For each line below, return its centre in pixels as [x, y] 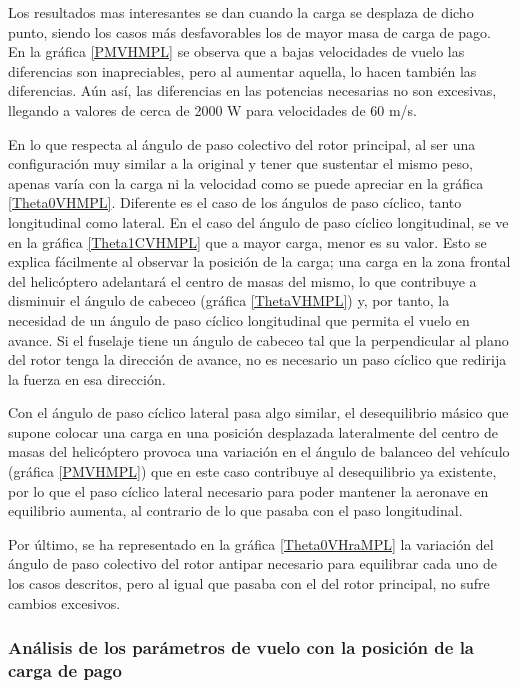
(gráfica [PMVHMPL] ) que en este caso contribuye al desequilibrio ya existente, [252, 471]
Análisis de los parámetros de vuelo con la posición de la [241, 647]
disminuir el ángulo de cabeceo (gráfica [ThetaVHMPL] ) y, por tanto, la [229, 300]
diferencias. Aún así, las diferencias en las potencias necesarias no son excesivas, [252, 90]
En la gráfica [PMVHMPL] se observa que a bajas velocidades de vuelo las [236, 51]
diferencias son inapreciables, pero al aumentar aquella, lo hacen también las [242, 70]
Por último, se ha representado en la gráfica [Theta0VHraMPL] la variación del [251, 543]
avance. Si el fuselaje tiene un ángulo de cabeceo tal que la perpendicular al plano [258, 339]
